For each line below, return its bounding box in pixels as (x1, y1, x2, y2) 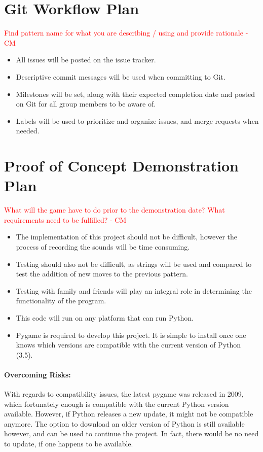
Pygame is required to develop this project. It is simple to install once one (16, 329, 246, 340)
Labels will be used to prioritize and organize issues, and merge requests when (16, 115, 259, 126)
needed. (16, 125, 40, 136)
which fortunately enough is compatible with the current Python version (4, 398, 229, 409)
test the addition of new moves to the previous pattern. (16, 268, 188, 279)
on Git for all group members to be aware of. (16, 98, 156, 109)
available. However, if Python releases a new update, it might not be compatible (4, 408, 253, 419)
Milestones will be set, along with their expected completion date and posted (16, 88, 255, 99)
